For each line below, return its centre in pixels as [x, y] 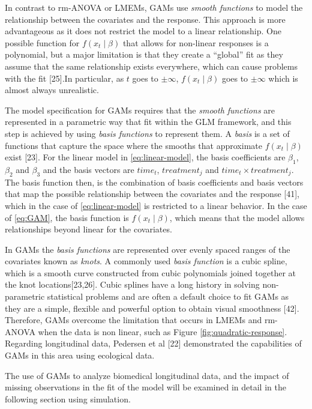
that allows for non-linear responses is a [196, 42]
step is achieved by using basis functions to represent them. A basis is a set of [147, 133]
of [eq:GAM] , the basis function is [67, 217]
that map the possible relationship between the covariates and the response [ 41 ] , [152, 194]
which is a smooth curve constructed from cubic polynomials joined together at [151, 272]
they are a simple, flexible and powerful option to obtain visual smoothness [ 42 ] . [152, 308]
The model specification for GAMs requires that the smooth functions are [140, 110]
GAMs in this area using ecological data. [80, 355]
